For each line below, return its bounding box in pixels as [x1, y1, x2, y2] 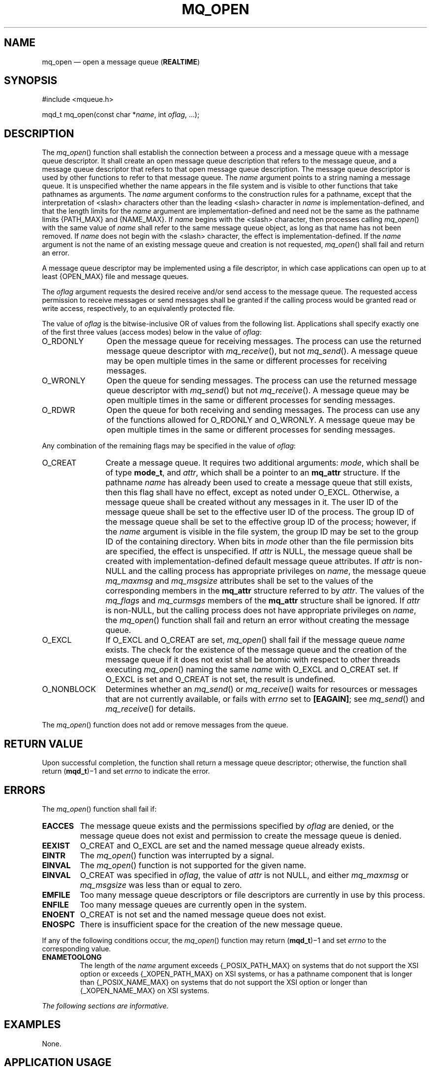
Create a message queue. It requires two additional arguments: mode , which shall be [105, 458, 419, 468]
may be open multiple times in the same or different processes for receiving [106, 356, 387, 366]
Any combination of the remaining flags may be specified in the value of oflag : [42, 441, 296, 450]
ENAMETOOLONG [42, 952, 102, 961]
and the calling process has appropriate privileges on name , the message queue [128, 566, 426, 576]
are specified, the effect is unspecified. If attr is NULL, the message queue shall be [105, 546, 412, 557]
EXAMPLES [4, 1018, 61, 1031]
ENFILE [42, 899, 69, 910]
